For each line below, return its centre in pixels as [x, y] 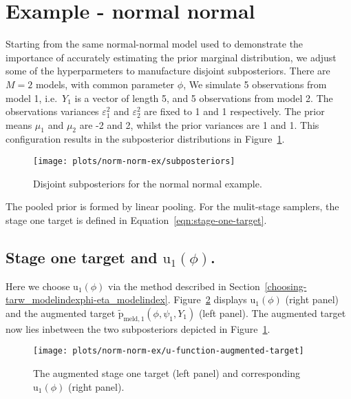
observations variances [52, 111]
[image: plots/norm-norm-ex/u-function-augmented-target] [169, 351]
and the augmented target [61, 313]
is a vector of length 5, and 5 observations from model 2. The [204, 98]
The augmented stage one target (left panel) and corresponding [167, 372]
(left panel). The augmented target [272, 313]
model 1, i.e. [32, 98]
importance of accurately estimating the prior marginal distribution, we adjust [171, 57]
